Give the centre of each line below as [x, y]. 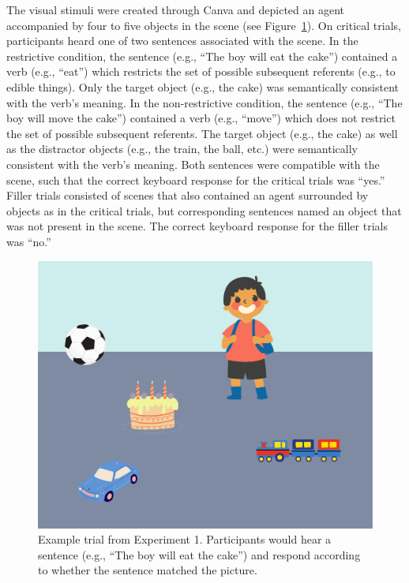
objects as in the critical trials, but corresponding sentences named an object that [204, 210]
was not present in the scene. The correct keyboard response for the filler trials [197, 226]
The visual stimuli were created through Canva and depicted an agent [176, 9]
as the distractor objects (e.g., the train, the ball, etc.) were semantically [182, 149]
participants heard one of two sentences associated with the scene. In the [182, 41]
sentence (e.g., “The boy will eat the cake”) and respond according [199, 554]
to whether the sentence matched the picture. [148, 570]
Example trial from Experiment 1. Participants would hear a [185, 539]
